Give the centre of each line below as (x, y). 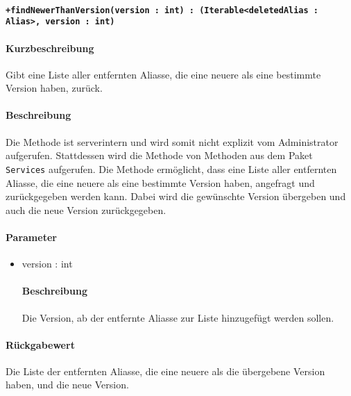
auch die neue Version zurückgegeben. (86, 209)
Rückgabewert (40, 344)
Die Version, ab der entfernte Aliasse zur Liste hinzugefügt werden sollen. (178, 317)
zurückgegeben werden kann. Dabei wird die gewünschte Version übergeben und (176, 196)
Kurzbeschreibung (50, 48)
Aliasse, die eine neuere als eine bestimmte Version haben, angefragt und (160, 182)
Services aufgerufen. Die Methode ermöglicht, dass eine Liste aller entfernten (171, 168)
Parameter (31, 237)
